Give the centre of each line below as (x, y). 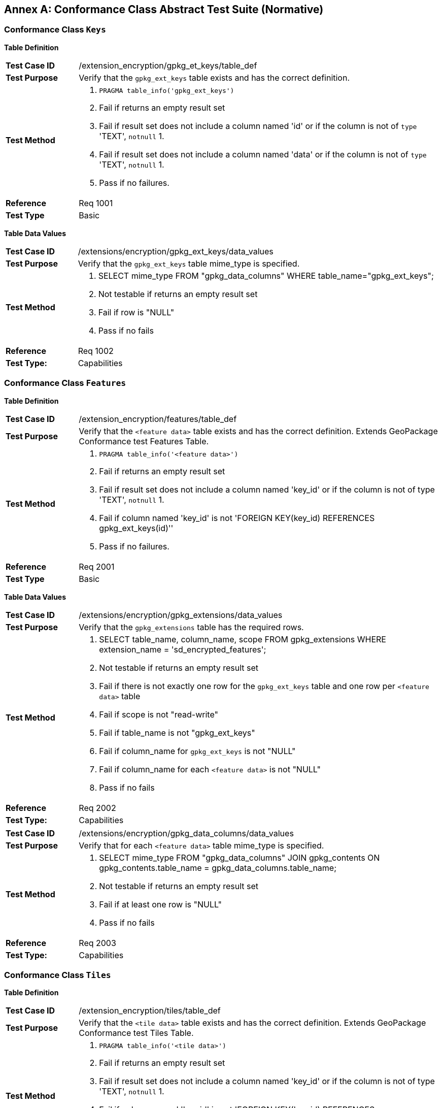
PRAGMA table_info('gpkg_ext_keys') (167, 90)
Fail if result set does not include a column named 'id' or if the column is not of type (258, 126)
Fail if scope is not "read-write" (159, 714)
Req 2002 (97, 808)
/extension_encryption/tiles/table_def (150, 1011)
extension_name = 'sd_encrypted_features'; (183, 649)
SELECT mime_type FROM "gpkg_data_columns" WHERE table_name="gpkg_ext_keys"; (266, 275)
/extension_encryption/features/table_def (158, 419)
